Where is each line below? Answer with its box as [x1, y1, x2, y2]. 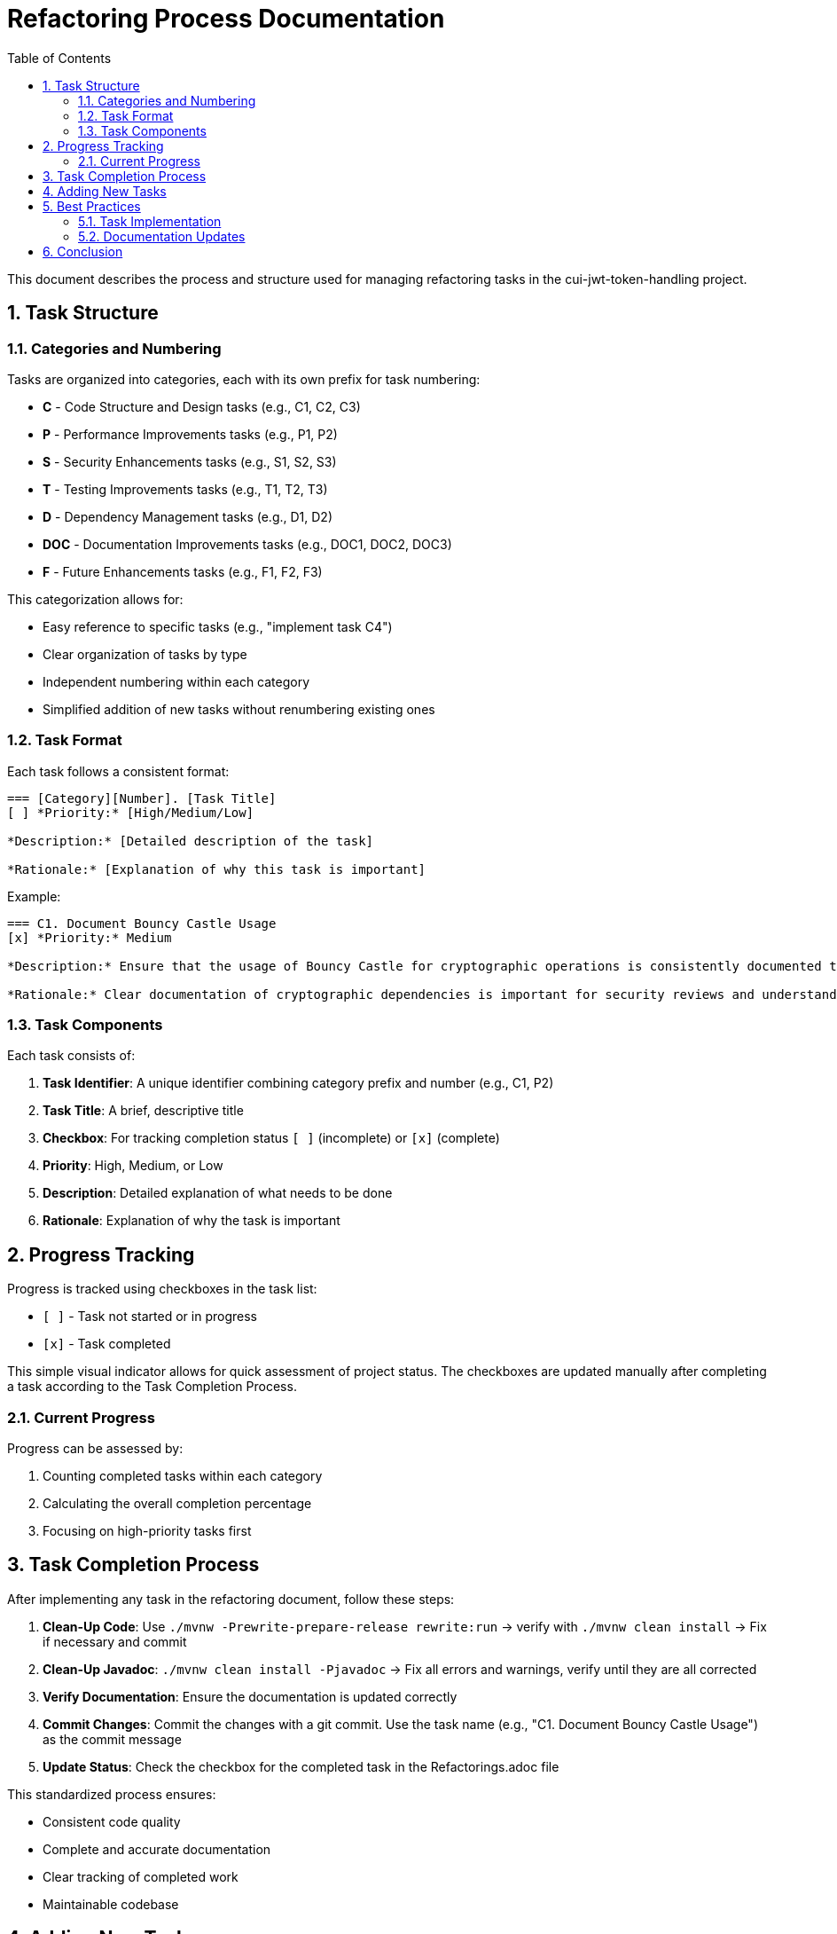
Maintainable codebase [43, 1896, 179, 1912]
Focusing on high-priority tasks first [43, 1523, 252, 1539]
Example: [7, 888, 61, 904]
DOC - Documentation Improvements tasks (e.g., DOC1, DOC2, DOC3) [43, 536, 452, 552]
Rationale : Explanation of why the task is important [43, 1213, 340, 1229]
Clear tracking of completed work [43, 1868, 239, 1884]
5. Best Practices [43, 198, 141, 214]
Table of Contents [7, 50, 112, 66]
